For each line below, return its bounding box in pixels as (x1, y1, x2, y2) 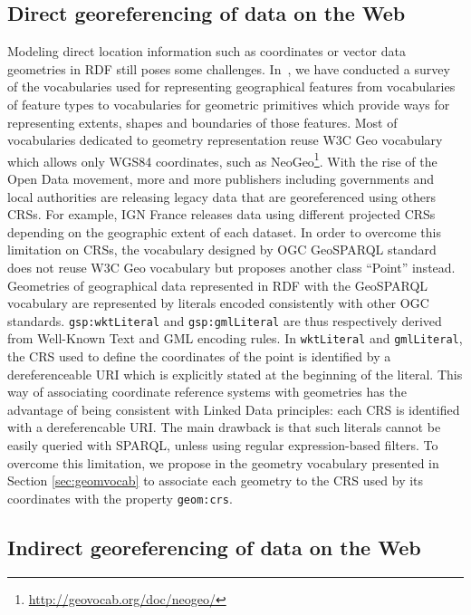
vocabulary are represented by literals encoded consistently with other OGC (7, 293, 429, 312)
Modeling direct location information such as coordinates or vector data (7, 42, 406, 61)
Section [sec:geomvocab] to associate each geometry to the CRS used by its (7, 471, 424, 490)
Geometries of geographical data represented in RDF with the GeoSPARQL (7, 275, 428, 294)
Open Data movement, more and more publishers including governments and (7, 169, 435, 188)
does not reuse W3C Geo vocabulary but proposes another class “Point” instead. (7, 257, 456, 276)
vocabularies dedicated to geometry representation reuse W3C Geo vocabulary (7, 130, 443, 149)
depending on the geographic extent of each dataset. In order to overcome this (7, 222, 442, 241)
